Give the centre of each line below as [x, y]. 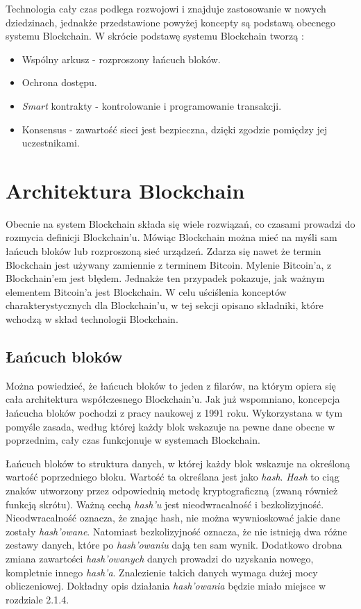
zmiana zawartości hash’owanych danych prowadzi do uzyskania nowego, [160, 558]
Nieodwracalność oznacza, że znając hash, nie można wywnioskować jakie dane [173, 518]
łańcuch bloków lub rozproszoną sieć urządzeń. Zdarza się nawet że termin [163, 251]
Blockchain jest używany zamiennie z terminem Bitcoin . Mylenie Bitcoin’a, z [169, 264]
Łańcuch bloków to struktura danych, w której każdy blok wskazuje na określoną [178, 463]
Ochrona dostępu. [59, 82]
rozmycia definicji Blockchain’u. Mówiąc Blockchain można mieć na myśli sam [171, 237]
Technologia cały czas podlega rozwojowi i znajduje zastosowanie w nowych [166, 8]
